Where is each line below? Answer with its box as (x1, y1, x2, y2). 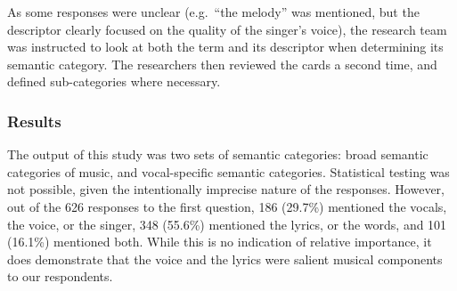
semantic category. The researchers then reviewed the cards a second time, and (7, 54, 437, 73)
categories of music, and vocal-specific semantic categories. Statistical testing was (7, 162, 450, 181)
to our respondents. (7, 267, 113, 286)
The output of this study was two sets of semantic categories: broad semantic (7, 145, 428, 164)
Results (7, 109, 61, 132)
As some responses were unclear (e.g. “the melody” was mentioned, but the (7, 3, 420, 20)
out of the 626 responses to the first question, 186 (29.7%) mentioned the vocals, (7, 197, 447, 215)
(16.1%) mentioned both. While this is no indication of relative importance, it (7, 232, 432, 251)
